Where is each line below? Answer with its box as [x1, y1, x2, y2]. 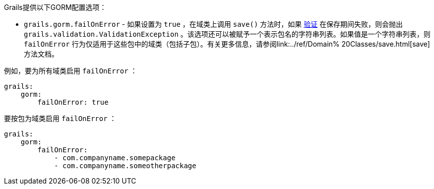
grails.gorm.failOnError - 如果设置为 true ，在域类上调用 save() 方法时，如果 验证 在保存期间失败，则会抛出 [24, 20, 403, 28]
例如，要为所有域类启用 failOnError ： [4, 66, 137, 75]
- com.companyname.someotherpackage [54, 162, 196, 170]
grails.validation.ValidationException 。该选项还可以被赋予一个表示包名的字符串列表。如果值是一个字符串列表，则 [24, 30, 431, 38]
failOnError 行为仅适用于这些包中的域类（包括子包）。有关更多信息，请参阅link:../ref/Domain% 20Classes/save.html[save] [24, 40, 430, 48]
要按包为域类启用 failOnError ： [4, 114, 117, 123]
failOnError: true [37, 98, 109, 106]
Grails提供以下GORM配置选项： [4, 3, 107, 11]
